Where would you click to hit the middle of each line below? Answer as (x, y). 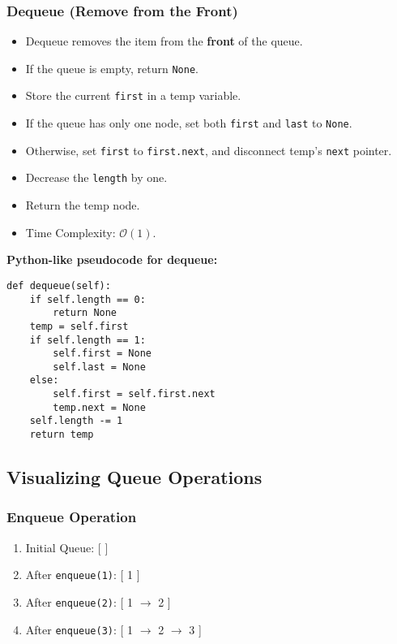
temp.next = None (99, 407)
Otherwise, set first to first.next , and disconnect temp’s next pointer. (209, 150)
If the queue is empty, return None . (112, 68)
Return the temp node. (83, 205)
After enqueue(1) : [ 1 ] (83, 575)
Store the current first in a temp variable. (133, 95)
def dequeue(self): (59, 285)
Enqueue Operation (72, 517)
